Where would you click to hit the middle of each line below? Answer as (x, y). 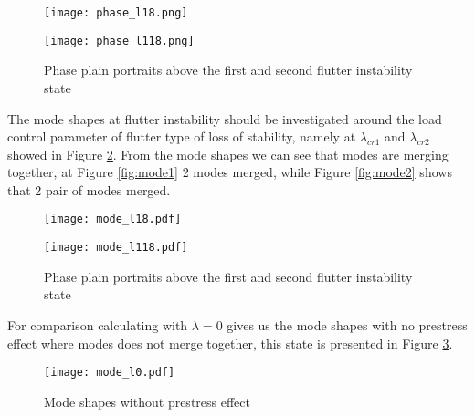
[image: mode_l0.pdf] (110, 373)
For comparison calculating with (98, 324)
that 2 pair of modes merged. (89, 189)
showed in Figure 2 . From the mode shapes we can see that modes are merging (228, 154)
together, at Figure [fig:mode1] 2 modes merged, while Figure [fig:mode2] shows (230, 172)
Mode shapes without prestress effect (147, 401)
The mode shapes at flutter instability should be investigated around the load (225, 118)
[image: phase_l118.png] (119, 41)
